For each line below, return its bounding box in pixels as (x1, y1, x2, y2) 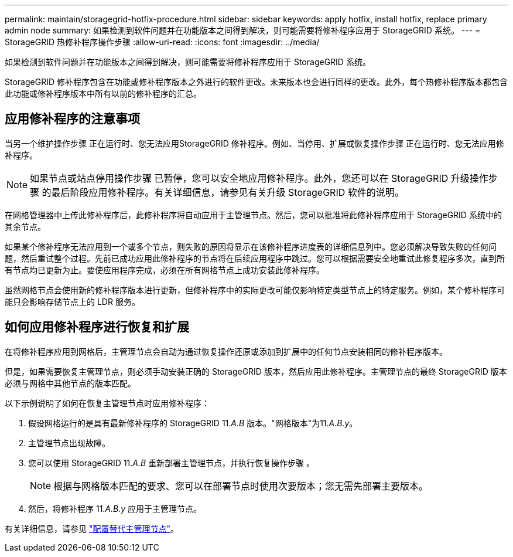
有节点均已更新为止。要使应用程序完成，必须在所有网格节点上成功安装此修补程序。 (5, 264, 324, 275)
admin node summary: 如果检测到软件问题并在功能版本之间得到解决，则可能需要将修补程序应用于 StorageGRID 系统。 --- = (5, 25, 481, 35)
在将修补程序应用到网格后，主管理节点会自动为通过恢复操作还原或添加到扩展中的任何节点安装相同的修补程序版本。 (5, 346, 447, 356)
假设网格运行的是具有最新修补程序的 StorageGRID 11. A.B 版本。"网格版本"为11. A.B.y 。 (28, 417, 358, 428)
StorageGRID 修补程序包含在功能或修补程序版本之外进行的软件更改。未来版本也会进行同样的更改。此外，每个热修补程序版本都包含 (5, 77, 508, 87)
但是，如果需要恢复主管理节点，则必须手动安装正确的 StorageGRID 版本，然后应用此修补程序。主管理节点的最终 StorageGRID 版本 (5, 366, 507, 376)
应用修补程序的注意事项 (5, 111, 140, 127)
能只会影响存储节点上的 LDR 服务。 (5, 296, 140, 307)
